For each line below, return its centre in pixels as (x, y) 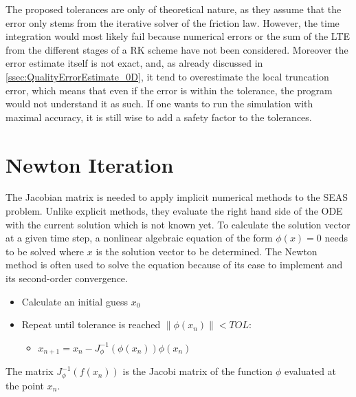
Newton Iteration (90, 164)
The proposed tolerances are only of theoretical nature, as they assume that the (174, 9)
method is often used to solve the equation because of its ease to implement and (174, 265)
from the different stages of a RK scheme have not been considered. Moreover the (177, 49)
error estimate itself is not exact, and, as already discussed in (134, 63)
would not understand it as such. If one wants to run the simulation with (159, 104)
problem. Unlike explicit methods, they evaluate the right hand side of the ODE (174, 211)
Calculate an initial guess (75, 301)
